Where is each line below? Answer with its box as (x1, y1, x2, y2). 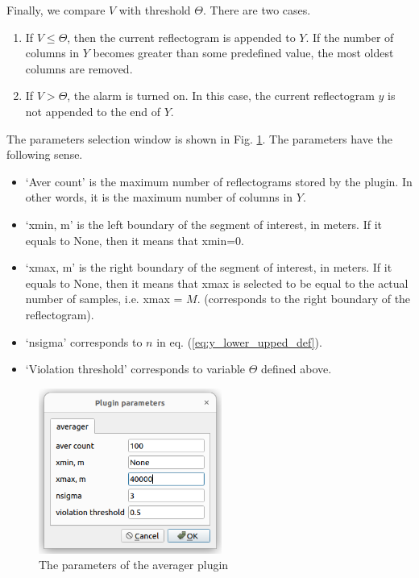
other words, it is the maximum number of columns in (25, 189, 293, 206)
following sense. (6, 146, 83, 163)
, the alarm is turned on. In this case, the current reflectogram (67, 87, 375, 104)
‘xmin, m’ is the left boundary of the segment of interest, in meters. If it (25, 215, 382, 232)
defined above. (261, 360, 332, 377)
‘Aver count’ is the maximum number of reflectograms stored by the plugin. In (25, 173, 413, 189)
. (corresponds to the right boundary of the (197, 290, 411, 307)
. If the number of (305, 28, 394, 45)
